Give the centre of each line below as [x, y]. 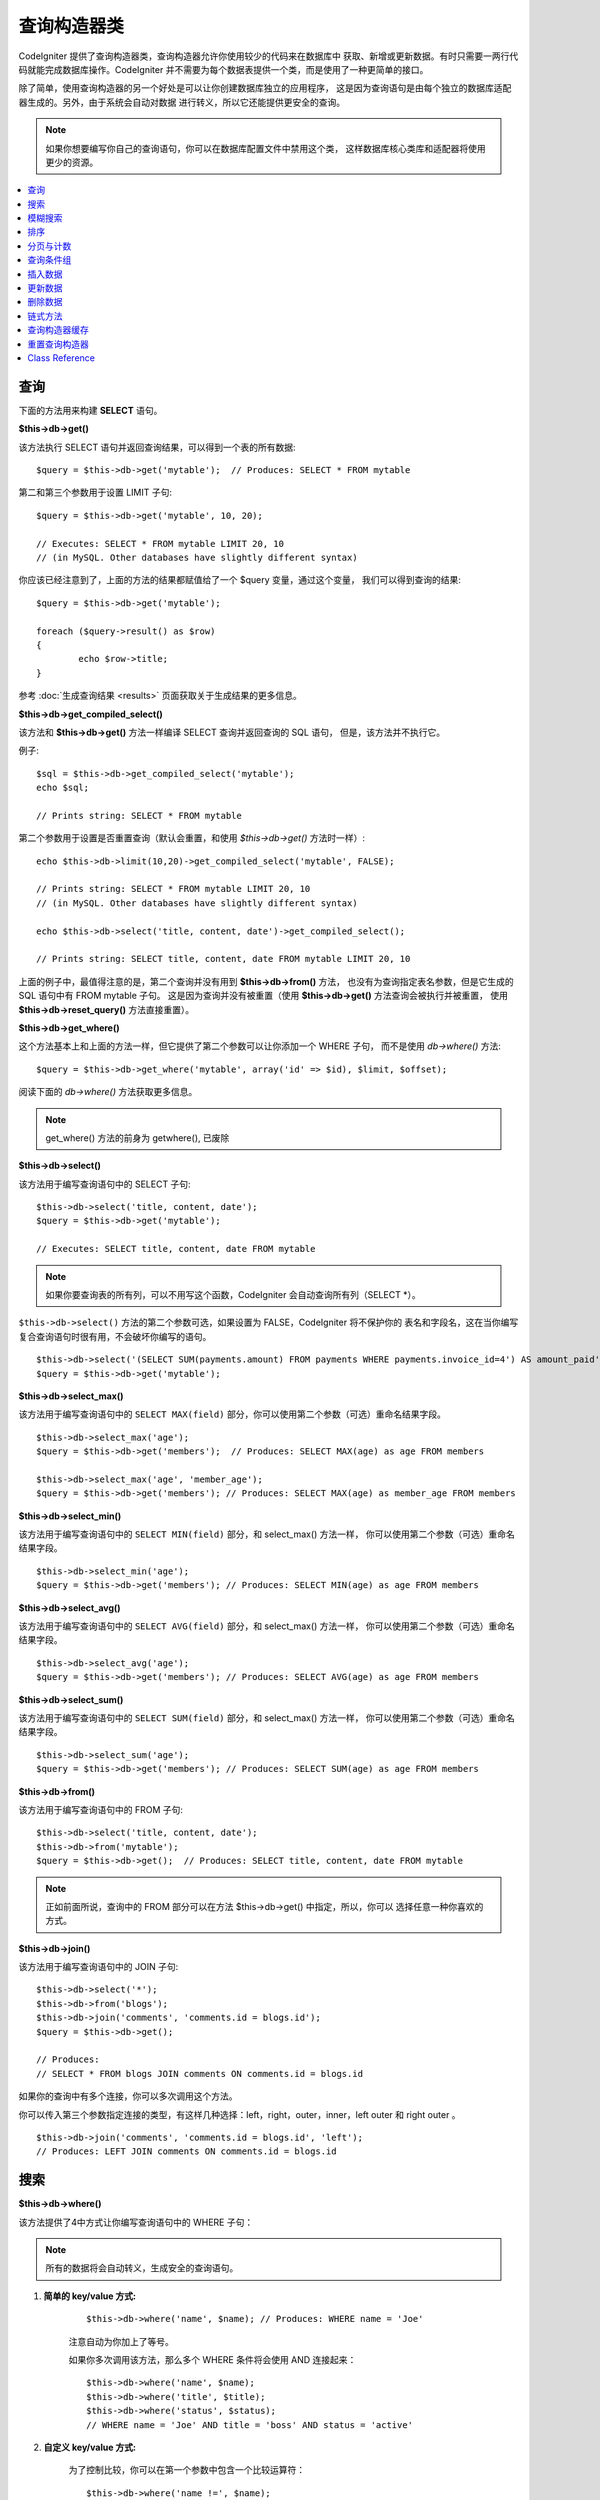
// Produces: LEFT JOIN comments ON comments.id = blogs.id [186, 2151]
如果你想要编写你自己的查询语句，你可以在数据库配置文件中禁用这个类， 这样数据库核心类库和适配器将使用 [265, 148]
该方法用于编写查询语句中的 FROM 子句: [101, 1809]
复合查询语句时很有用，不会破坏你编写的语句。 [115, 1336]
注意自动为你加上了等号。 [121, 2341]
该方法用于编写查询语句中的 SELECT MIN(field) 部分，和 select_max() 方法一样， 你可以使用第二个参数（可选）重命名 [266, 1534]
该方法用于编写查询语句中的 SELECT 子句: [104, 1184]
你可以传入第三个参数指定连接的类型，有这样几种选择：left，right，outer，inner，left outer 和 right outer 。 [239, 2114]
